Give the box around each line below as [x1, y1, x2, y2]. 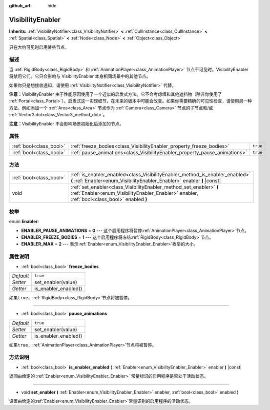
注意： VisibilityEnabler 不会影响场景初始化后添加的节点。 [9, 121, 124, 126]
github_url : [9, 3, 32, 8]
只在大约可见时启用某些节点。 [9, 44, 69, 50]
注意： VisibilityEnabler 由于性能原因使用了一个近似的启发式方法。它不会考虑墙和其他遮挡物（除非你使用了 [9, 91, 222, 97]
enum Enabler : [9, 219, 39, 225]
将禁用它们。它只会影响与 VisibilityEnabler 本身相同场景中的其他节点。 [9, 73, 151, 79]
